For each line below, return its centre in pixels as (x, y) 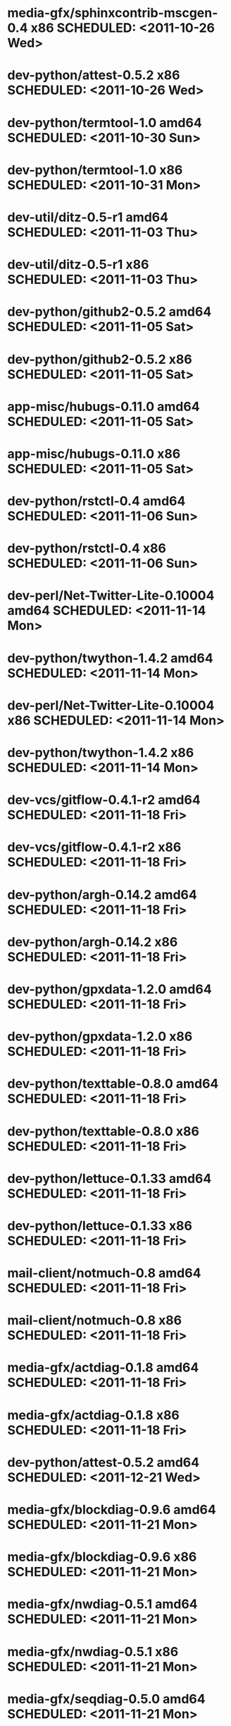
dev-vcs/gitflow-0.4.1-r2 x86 (94, 847)
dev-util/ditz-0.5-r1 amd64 (88, 217)
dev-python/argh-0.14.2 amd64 (102, 894)
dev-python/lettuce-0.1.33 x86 (100, 1226)
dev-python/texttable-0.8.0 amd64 (113, 1084)
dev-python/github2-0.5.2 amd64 (110, 312)
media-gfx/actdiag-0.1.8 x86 (93, 1415)
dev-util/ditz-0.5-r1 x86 (78, 264)
